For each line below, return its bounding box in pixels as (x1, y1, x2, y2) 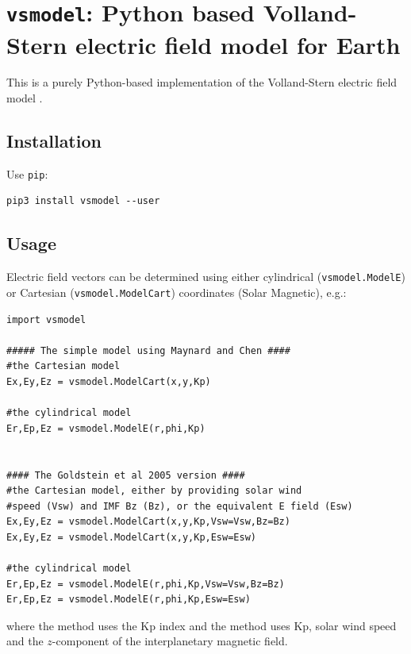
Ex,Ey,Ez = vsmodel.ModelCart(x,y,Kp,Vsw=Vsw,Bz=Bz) (6, 516, 290, 528)
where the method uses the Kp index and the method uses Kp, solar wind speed (6, 617, 397, 633)
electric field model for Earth (75, 28, 401, 60)
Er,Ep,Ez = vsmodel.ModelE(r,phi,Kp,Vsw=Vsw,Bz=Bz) (6, 578, 285, 590)
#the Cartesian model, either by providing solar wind (6, 485, 302, 497)
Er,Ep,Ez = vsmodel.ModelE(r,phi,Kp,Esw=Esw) (6, 594, 251, 606)
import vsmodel (6, 314, 86, 325)
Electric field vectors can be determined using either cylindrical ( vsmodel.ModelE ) (6, 268, 405, 285)
